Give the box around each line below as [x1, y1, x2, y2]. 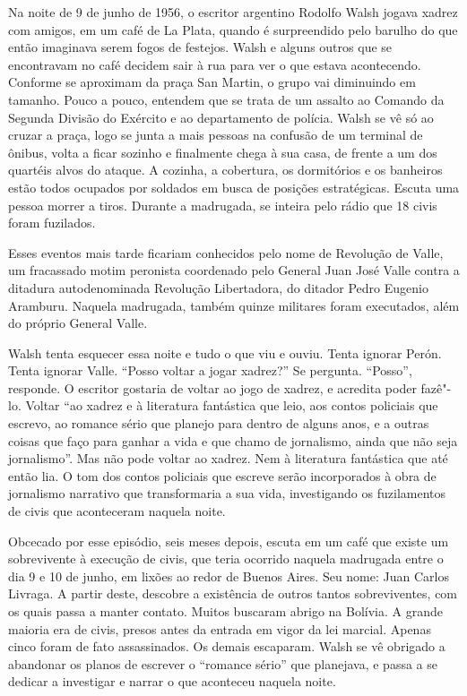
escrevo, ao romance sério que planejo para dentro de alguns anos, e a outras [8, 414, 429, 433]
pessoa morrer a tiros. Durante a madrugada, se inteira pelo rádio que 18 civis [8, 195, 437, 214]
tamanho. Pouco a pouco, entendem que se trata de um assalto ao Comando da [8, 90, 445, 108]
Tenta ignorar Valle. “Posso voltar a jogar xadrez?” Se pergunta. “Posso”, [8, 361, 412, 380]
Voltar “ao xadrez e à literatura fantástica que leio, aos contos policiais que [25, 396, 438, 415]
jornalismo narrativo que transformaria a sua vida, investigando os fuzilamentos [8, 484, 446, 503]
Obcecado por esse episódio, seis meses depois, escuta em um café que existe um [8, 531, 449, 550]
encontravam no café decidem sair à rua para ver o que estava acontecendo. [8, 55, 421, 73]
